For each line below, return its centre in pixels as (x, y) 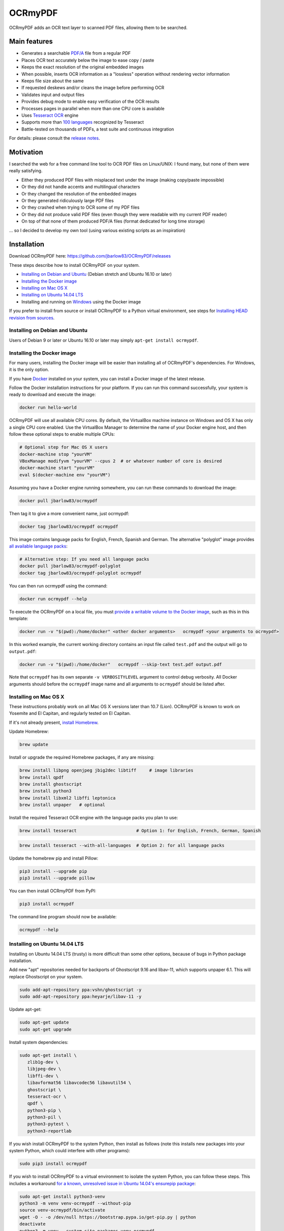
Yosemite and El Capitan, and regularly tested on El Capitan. (70, 713)
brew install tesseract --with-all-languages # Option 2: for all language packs (122, 845)
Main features (31, 42)
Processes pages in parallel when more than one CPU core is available (93, 108)
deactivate (32, 1224)
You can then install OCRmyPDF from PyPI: (53, 891)
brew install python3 (46, 791)
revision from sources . (32, 318)
